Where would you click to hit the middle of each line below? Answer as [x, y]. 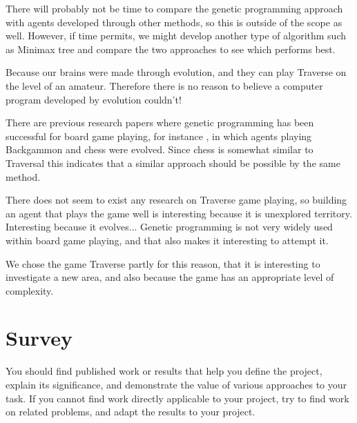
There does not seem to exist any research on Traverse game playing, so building [176, 200]
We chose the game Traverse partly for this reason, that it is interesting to [163, 263]
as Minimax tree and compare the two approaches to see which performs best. [171, 49]
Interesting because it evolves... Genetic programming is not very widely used [169, 227]
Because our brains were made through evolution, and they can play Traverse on [176, 72]
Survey [39, 338]
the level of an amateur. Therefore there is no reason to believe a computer [164, 85]
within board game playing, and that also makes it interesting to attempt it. [167, 240]
